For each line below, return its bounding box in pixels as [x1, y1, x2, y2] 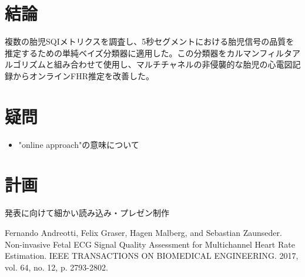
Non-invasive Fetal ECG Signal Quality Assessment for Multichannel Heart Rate [5, 238, 295, 250]
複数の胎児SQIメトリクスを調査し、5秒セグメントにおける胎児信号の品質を [5, 35, 294, 48]
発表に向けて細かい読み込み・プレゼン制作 [5, 207, 169, 219]
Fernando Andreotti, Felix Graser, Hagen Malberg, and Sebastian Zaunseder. [5, 226, 282, 238]
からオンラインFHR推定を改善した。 [12, 69, 154, 82]
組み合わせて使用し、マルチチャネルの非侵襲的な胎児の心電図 [53, 58, 293, 70]
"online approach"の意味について [18, 138, 139, 150]
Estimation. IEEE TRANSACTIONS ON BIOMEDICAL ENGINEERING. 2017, [5, 249, 299, 262]
